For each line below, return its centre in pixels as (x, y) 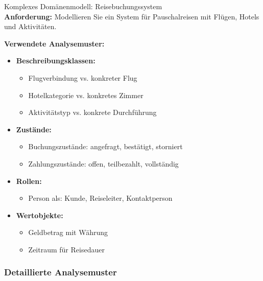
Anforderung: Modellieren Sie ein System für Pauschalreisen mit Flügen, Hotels (132, 16)
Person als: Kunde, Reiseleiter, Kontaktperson (100, 198)
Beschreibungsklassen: (56, 61)
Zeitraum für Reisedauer (66, 249)
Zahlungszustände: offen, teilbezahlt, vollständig (103, 163)
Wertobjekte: (40, 215)
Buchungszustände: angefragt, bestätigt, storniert (105, 146)
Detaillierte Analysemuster (61, 272)
